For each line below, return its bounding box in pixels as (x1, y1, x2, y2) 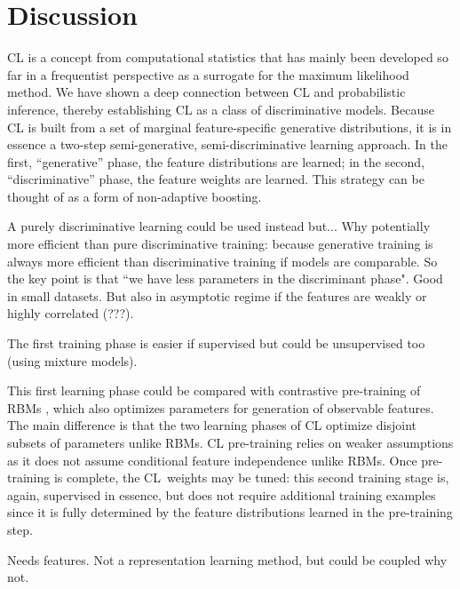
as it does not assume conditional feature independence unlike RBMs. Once (7, 450, 417, 469)
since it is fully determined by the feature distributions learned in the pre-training (7, 503, 453, 521)
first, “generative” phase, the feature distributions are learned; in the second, (7, 152, 425, 171)
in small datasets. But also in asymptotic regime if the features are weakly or (7, 286, 427, 305)
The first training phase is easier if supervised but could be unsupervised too (7, 334, 425, 353)
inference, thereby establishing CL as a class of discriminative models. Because (7, 99, 434, 118)
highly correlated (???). (7, 304, 134, 322)
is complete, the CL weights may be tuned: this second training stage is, (53, 468, 449, 487)
